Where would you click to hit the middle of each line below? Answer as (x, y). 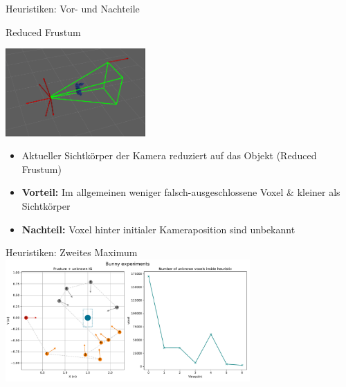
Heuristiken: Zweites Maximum (72, 252)
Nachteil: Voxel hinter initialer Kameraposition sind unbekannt (158, 229)
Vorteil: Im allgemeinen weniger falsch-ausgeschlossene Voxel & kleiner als (181, 192)
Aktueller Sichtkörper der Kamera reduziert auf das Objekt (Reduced (169, 155)
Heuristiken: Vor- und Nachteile (73, 8)
